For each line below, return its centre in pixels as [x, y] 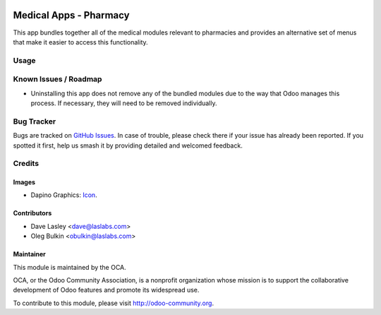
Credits [26, 164]
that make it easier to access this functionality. [80, 42]
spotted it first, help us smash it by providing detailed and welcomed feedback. [128, 145]
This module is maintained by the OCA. [69, 267]
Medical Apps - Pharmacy [71, 15]
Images [24, 182]
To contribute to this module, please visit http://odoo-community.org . [114, 303]
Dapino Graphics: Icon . [64, 195]
